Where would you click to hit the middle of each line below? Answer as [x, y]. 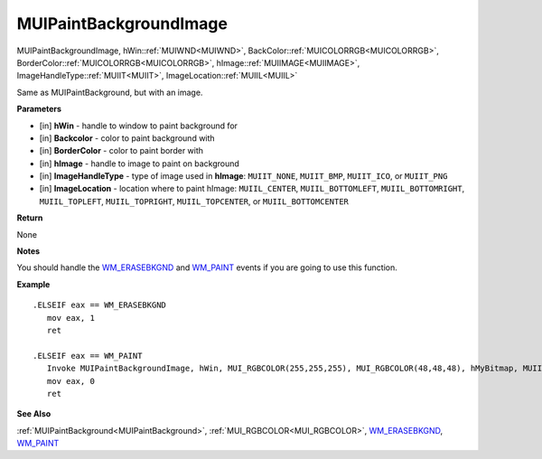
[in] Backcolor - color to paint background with [127, 138]
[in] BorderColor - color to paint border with [121, 151]
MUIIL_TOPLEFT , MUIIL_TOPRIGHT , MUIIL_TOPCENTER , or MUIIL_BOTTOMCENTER [194, 201]
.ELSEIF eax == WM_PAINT [88, 356]
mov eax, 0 [70, 381]
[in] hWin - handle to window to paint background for [139, 126]
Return [30, 218]
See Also [34, 414]
